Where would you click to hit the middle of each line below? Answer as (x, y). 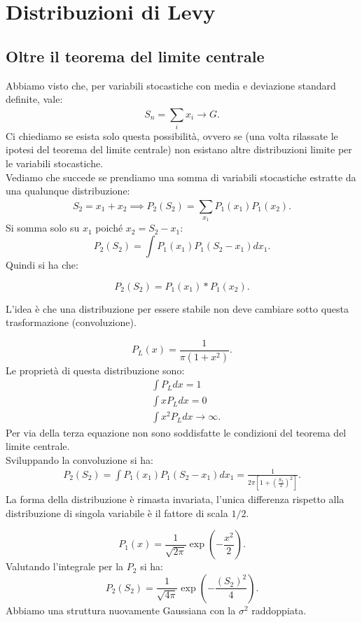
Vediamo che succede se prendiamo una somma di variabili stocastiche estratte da (181, 177)
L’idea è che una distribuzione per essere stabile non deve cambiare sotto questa (177, 308)
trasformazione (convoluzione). (71, 322)
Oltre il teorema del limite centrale (135, 56)
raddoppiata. (279, 610)
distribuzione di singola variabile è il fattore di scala (117, 513)
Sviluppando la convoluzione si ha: (79, 459)
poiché (109, 228)
